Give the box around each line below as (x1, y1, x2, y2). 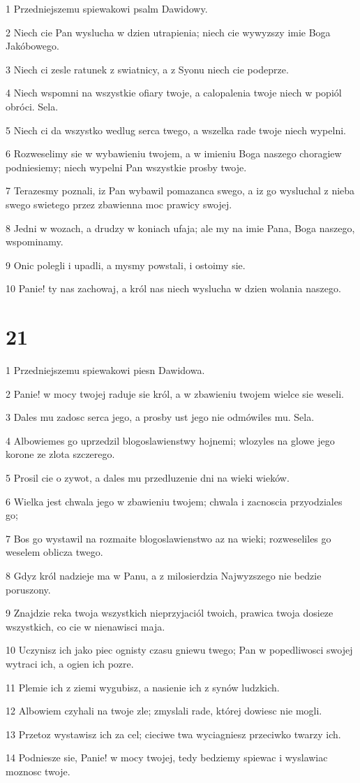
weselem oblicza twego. (6, 545, 103, 559)
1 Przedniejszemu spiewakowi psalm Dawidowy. (6, 1, 208, 15)
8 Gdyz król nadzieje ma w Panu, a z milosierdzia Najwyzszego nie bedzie (6, 568, 322, 582)
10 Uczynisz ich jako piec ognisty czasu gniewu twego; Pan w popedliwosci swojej (6, 642, 353, 657)
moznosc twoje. (6, 763, 70, 778)
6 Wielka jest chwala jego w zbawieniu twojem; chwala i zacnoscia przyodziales (6, 494, 343, 508)
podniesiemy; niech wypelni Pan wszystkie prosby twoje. (6, 159, 247, 174)
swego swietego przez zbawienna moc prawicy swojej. (6, 196, 232, 211)
